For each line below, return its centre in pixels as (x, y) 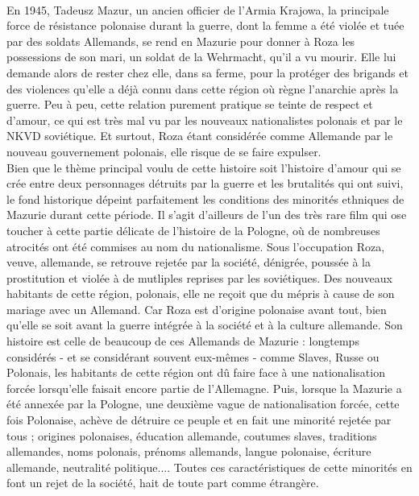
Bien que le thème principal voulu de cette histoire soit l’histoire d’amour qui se (204, 167)
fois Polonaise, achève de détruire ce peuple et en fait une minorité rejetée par (199, 420)
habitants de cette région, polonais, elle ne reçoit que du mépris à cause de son (201, 293)
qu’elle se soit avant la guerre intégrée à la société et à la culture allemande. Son (205, 325)
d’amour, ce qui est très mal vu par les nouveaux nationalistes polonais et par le (205, 120)
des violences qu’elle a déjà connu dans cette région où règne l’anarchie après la (203, 88)
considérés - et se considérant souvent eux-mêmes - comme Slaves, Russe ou (193, 356)
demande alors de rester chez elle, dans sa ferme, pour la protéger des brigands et (207, 72)
